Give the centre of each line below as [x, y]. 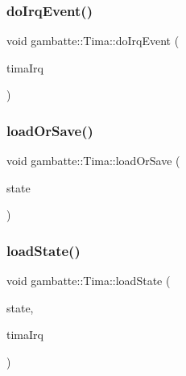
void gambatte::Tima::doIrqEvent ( [93, 41]
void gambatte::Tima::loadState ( [89, 281]
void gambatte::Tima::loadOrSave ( [93, 161]
